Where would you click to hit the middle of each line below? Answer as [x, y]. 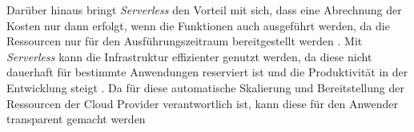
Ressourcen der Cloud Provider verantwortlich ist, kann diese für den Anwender [203, 103]
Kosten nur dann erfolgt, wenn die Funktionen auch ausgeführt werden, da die [198, 25]
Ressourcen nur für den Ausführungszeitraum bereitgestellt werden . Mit [185, 41]
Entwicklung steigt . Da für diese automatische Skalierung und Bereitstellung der [205, 87]
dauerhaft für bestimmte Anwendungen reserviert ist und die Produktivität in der [207, 72]
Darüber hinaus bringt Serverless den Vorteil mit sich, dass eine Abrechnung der [204, 10]
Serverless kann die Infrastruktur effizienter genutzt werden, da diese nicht [189, 56]
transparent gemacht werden [76, 119]
